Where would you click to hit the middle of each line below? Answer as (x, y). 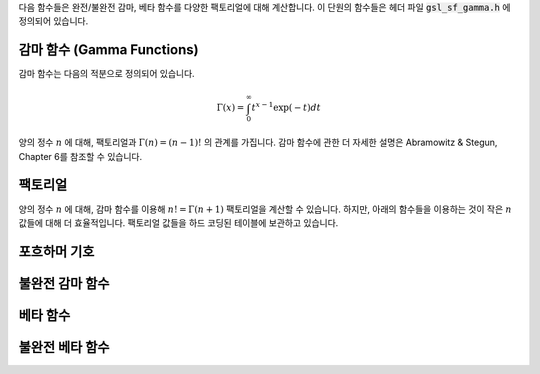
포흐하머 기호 (56, 251)
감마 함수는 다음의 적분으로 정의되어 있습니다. (106, 74)
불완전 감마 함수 (64, 283)
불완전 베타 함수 (64, 346)
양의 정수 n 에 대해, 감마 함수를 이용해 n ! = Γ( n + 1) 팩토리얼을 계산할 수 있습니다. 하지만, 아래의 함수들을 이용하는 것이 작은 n (265, 209)
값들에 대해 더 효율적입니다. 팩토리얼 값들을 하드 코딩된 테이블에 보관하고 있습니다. (178, 222)
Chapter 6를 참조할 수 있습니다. (80, 156)
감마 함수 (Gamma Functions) (108, 50)
